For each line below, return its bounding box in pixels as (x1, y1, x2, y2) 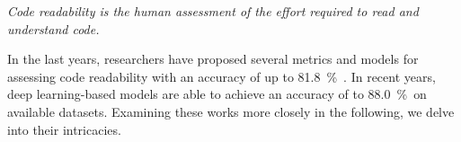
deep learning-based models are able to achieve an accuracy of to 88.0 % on (7, 84, 427, 103)
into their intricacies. (7, 120, 121, 138)
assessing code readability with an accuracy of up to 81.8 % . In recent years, (7, 67, 436, 85)
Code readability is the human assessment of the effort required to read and (7, 2, 419, 20)
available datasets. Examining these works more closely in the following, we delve (7, 102, 455, 120)
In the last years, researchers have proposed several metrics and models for (7, 49, 419, 68)
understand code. (7, 19, 100, 38)
